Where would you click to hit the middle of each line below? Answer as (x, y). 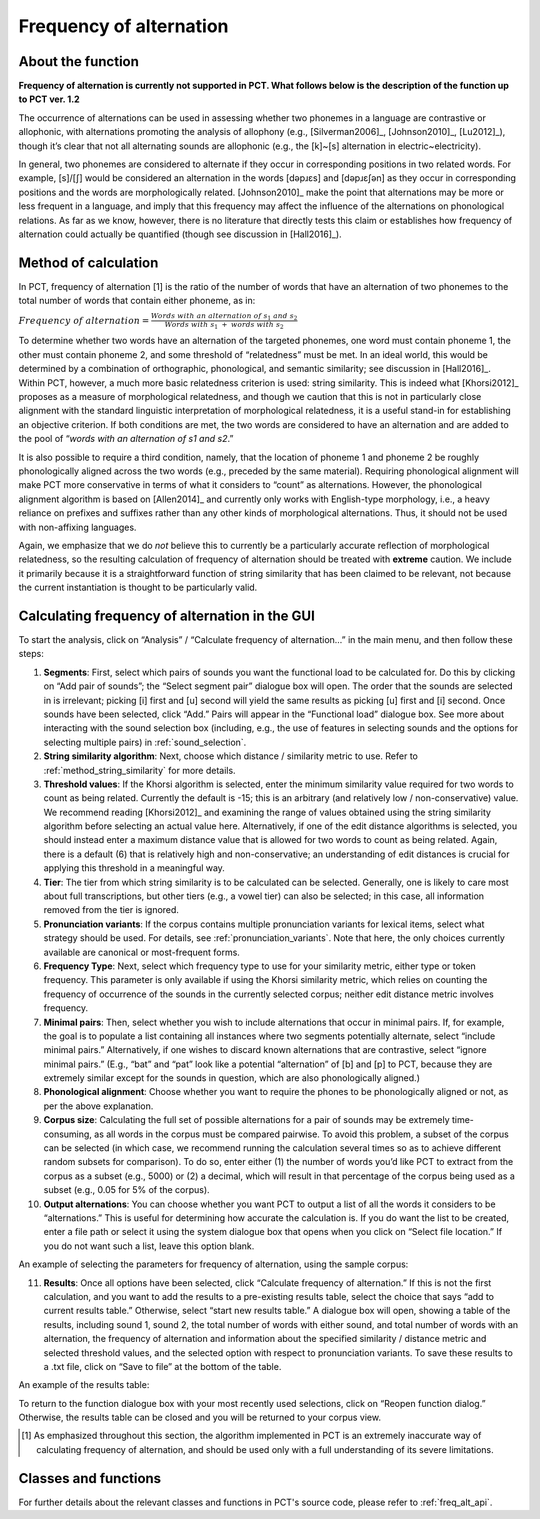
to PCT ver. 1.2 (49, 99)
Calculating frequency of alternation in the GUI (166, 615)
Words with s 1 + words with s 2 (224, 325)
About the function (79, 61)
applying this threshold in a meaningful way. (134, 868)
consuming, (67, 1134)
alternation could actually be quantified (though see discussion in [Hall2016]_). (180, 234)
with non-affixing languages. (77, 527)
